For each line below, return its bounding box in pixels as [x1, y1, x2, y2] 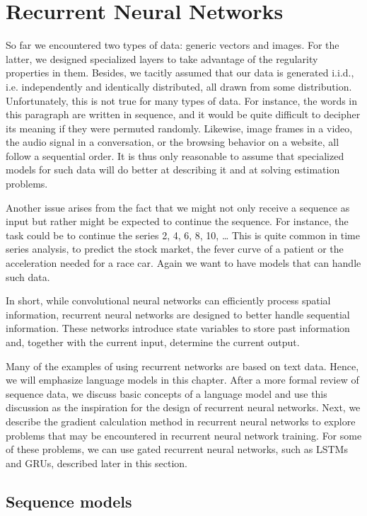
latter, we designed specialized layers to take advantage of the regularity [6, 51, 318, 66]
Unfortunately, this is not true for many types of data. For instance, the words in [6, 93, 358, 108]
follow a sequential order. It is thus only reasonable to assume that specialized [6, 148, 344, 163]
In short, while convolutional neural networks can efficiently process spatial [6, 293, 331, 308]
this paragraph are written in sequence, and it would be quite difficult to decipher [6, 107, 361, 122]
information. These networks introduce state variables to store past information [6, 321, 350, 336]
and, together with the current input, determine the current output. [6, 335, 300, 349]
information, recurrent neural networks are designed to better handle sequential [6, 306, 350, 321]
